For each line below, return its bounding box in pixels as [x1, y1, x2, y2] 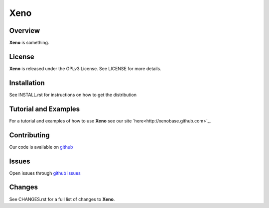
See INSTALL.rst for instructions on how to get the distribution [9, 92, 137, 98]
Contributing [9, 131, 50, 139]
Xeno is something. [9, 40, 49, 46]
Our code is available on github [9, 144, 73, 150]
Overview [9, 26, 40, 35]
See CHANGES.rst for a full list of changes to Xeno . [9, 196, 115, 202]
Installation [9, 79, 45, 87]
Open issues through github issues [9, 170, 81, 176]
